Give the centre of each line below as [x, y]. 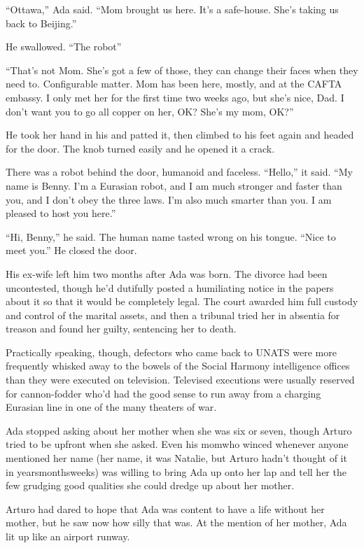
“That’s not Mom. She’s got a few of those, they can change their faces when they [182, 70]
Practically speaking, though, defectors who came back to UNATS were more [171, 352]
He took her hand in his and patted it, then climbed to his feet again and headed [180, 135]
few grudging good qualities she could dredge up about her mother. [150, 485]
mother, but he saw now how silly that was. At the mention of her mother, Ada [176, 522]
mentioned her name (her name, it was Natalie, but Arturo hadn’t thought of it [176, 458]
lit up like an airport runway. [68, 536]
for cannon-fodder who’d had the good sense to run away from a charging [163, 393]
